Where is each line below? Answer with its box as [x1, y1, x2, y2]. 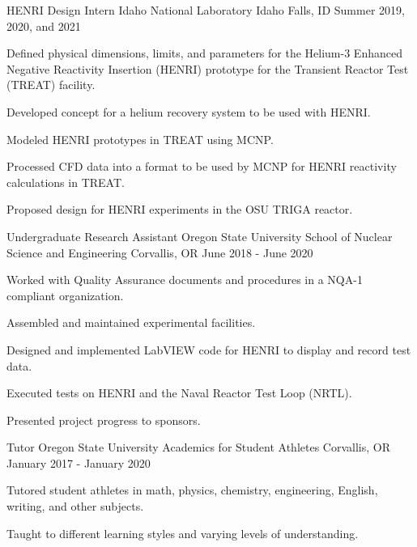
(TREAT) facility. [6, 76, 96, 93]
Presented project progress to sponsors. [6, 411, 201, 428]
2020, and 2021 [6, 17, 81, 34]
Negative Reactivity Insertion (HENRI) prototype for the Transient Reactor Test [6, 60, 409, 77]
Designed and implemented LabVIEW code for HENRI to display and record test [6, 341, 411, 358]
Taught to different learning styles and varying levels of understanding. [6, 524, 359, 541]
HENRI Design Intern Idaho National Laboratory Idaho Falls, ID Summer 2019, [6, 2, 405, 18]
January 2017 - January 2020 [6, 454, 151, 471]
